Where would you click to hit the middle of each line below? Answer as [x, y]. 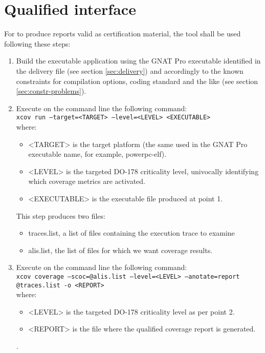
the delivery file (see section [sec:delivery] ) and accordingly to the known [130, 70]
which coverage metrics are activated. [87, 181]
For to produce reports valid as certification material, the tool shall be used [123, 34]
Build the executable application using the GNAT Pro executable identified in [138, 61]
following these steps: [37, 43]
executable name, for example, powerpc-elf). [97, 154]
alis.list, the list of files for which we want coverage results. [120, 250]
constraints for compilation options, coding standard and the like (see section [137, 81]
